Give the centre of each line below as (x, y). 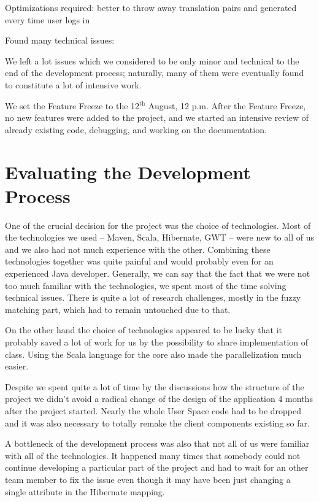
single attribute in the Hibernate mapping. (85, 491)
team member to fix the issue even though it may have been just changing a (148, 479)
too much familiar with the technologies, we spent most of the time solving (146, 285)
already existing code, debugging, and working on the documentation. (136, 129)
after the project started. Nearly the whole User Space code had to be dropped (153, 410)
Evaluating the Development (128, 172)
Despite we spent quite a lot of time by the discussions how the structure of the (155, 386)
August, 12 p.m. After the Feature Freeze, (227, 105)
